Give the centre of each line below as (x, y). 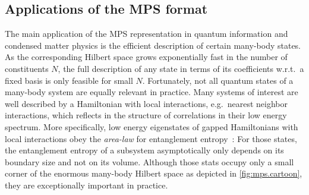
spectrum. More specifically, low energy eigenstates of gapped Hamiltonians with (152, 126)
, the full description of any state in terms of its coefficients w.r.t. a (181, 68)
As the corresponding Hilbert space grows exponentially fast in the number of (146, 57)
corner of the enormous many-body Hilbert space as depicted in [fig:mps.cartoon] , (154, 173)
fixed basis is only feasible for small (69, 80)
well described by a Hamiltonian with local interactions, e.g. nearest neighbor (146, 103)
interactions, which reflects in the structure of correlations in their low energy (146, 115)
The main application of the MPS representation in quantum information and (146, 34)
